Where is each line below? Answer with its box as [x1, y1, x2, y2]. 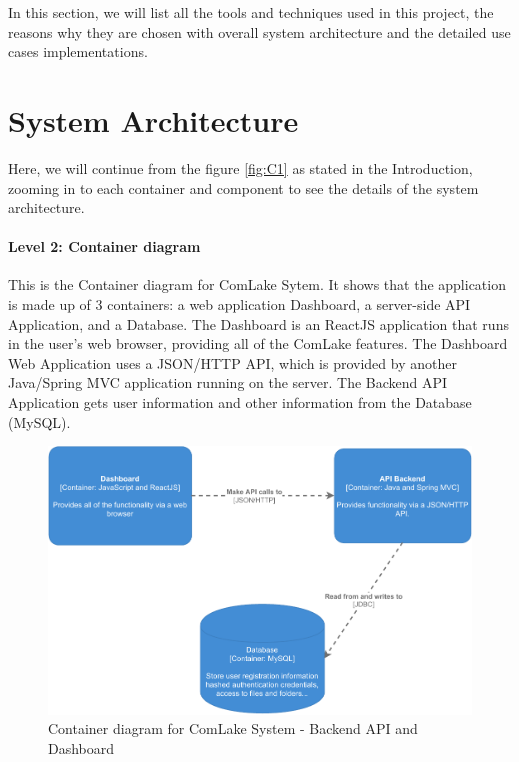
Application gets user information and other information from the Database [8, 392, 472, 413]
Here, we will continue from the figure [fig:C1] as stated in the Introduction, [8, 157, 473, 178]
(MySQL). [8, 411, 71, 432]
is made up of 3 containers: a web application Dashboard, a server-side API [8, 294, 471, 315]
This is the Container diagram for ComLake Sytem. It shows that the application [8, 274, 506, 295]
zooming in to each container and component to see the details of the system [8, 177, 479, 198]
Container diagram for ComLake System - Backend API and [48, 718, 418, 739]
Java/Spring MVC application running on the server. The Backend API [8, 372, 448, 393]
